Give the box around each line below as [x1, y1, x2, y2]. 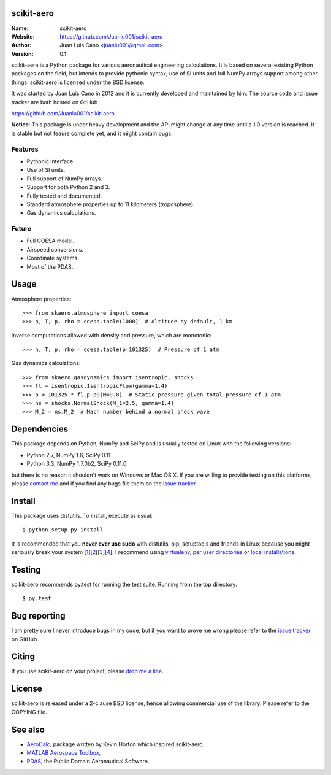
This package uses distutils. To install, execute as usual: [11, 512, 153, 519]
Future [11, 225, 32, 233]
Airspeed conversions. [26, 245, 84, 253]
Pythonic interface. [26, 157, 75, 165]
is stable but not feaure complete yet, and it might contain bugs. [11, 129, 173, 137]
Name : [11, 25, 29, 32]
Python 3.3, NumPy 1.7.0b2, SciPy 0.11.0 [26, 460, 127, 468]
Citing [11, 651, 35, 662]
